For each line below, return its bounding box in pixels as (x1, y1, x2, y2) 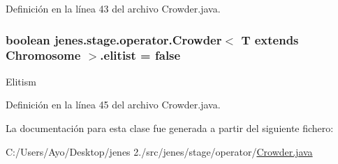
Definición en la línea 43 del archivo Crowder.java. (6, 1, 221, 15)
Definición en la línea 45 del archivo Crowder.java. (6, 97, 221, 112)
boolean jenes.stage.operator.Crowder (6, 31, 222, 48)
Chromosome (6, 47, 81, 64)
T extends (241, 31, 299, 48)
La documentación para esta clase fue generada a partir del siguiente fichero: (6, 120, 334, 135)
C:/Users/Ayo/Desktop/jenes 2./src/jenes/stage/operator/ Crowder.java (6, 144, 313, 158)
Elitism (6, 74, 36, 88)
